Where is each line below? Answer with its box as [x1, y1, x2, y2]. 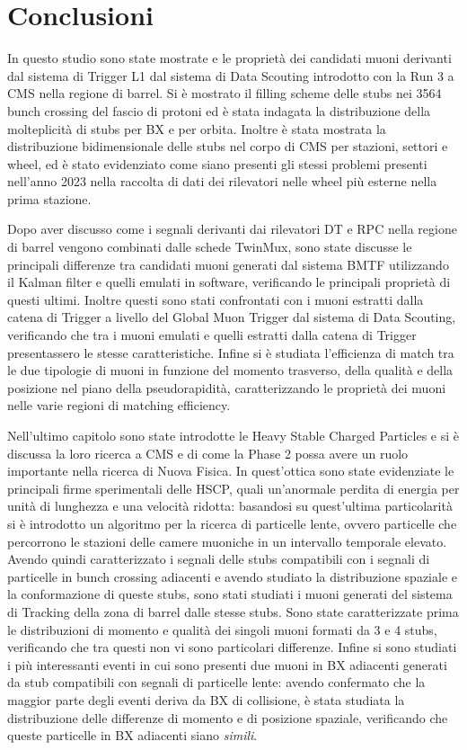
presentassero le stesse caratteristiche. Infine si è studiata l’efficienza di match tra [7, 343, 454, 362]
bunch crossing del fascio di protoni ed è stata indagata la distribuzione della [7, 101, 431, 120]
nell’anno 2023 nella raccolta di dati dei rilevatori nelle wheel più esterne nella [7, 172, 437, 191]
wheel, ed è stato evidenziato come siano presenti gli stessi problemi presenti [7, 154, 427, 173]
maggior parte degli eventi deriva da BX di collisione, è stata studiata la [7, 690, 405, 709]
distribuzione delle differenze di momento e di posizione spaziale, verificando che [7, 708, 448, 727]
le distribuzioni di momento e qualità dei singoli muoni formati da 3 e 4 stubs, [7, 620, 437, 638]
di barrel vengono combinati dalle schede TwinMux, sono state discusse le [7, 237, 412, 256]
